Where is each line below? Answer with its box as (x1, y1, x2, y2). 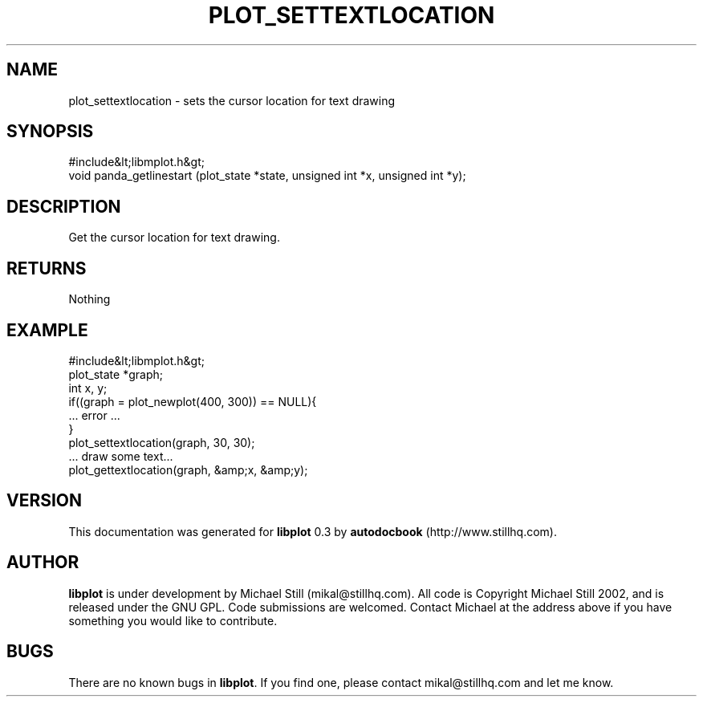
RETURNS (6, 258, 87, 278)
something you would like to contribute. (68, 613, 278, 628)
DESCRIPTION (6, 196, 121, 217)
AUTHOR (6, 552, 79, 573)
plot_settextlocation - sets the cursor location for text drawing (68, 93, 396, 108)
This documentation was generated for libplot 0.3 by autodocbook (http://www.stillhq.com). (68, 524, 557, 538)
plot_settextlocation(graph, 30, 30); (68, 435, 255, 449)
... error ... (68, 408, 120, 422)
